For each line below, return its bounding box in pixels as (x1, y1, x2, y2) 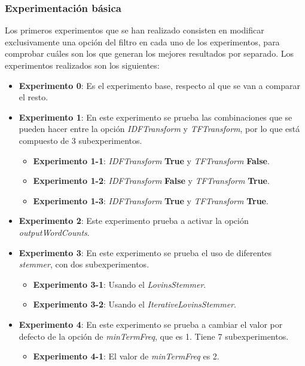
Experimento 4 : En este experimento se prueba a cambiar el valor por (19, 318, 283, 330)
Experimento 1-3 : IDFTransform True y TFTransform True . (33, 194, 269, 207)
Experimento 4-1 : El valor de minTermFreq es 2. (33, 350, 219, 362)
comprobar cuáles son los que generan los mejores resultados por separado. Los (5, 47, 294, 60)
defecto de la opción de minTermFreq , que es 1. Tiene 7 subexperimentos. (19, 330, 289, 342)
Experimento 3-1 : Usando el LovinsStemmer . (33, 278, 206, 290)
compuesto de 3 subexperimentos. (19, 134, 142, 146)
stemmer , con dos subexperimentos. (19, 258, 150, 270)
